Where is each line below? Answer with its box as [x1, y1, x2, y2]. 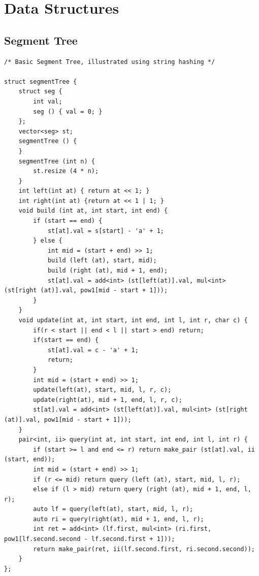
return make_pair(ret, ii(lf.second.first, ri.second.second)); [33, 545, 255, 553]
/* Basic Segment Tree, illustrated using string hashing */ [4, 58, 215, 65]
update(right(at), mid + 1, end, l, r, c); [33, 396, 182, 403]
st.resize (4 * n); [33, 167, 99, 175]
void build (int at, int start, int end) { [18, 207, 168, 215]
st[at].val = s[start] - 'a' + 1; [47, 227, 164, 234]
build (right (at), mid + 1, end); [47, 267, 168, 275]
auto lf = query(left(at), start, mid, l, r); [33, 505, 193, 513]
